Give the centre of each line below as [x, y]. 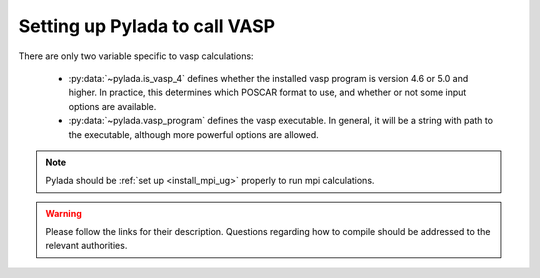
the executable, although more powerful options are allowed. [193, 134]
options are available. [112, 106]
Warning [63, 213]
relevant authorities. [86, 246]
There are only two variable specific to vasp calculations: [136, 56]
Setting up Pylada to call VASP [146, 26]
